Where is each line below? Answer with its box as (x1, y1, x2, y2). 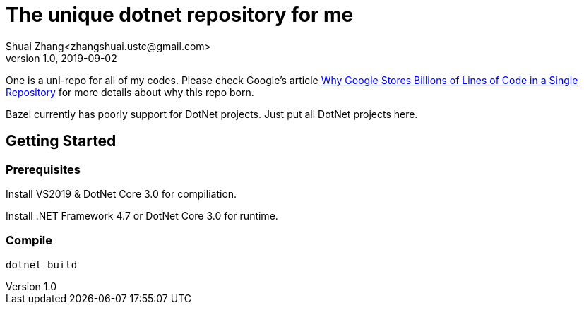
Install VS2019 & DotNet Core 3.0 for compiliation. (6, 187, 237, 200)
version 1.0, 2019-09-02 (6, 52, 117, 64)
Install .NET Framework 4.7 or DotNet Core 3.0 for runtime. (6, 209, 278, 222)
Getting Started (6, 132, 117, 150)
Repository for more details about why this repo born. (6, 85, 254, 98)
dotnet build (6, 258, 78, 270)
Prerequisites (6, 162, 81, 177)
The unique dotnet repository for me (6, 3, 354, 27)
